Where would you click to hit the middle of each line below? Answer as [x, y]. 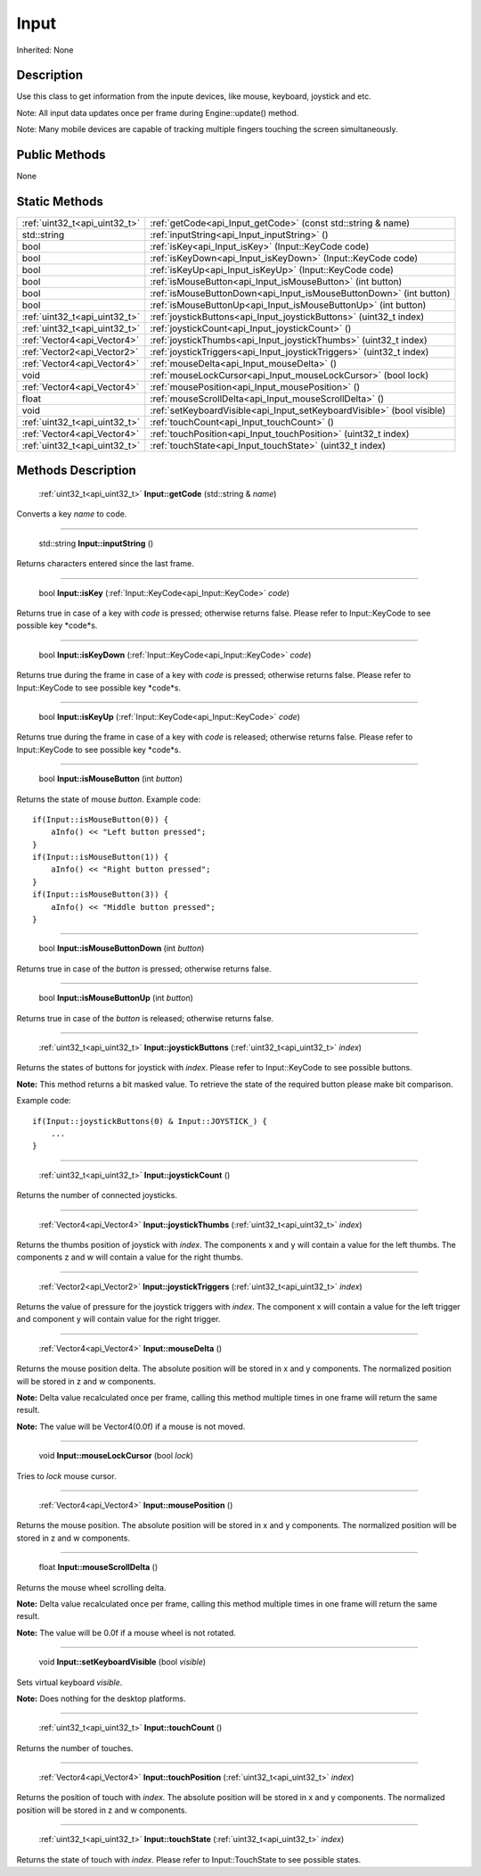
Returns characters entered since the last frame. [106, 564]
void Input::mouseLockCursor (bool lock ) [116, 1456]
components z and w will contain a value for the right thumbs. [130, 1257]
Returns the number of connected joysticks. [97, 1195]
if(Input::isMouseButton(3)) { [101, 895]
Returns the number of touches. [75, 1748]
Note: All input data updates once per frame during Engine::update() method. [158, 112]
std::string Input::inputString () [96, 543]
